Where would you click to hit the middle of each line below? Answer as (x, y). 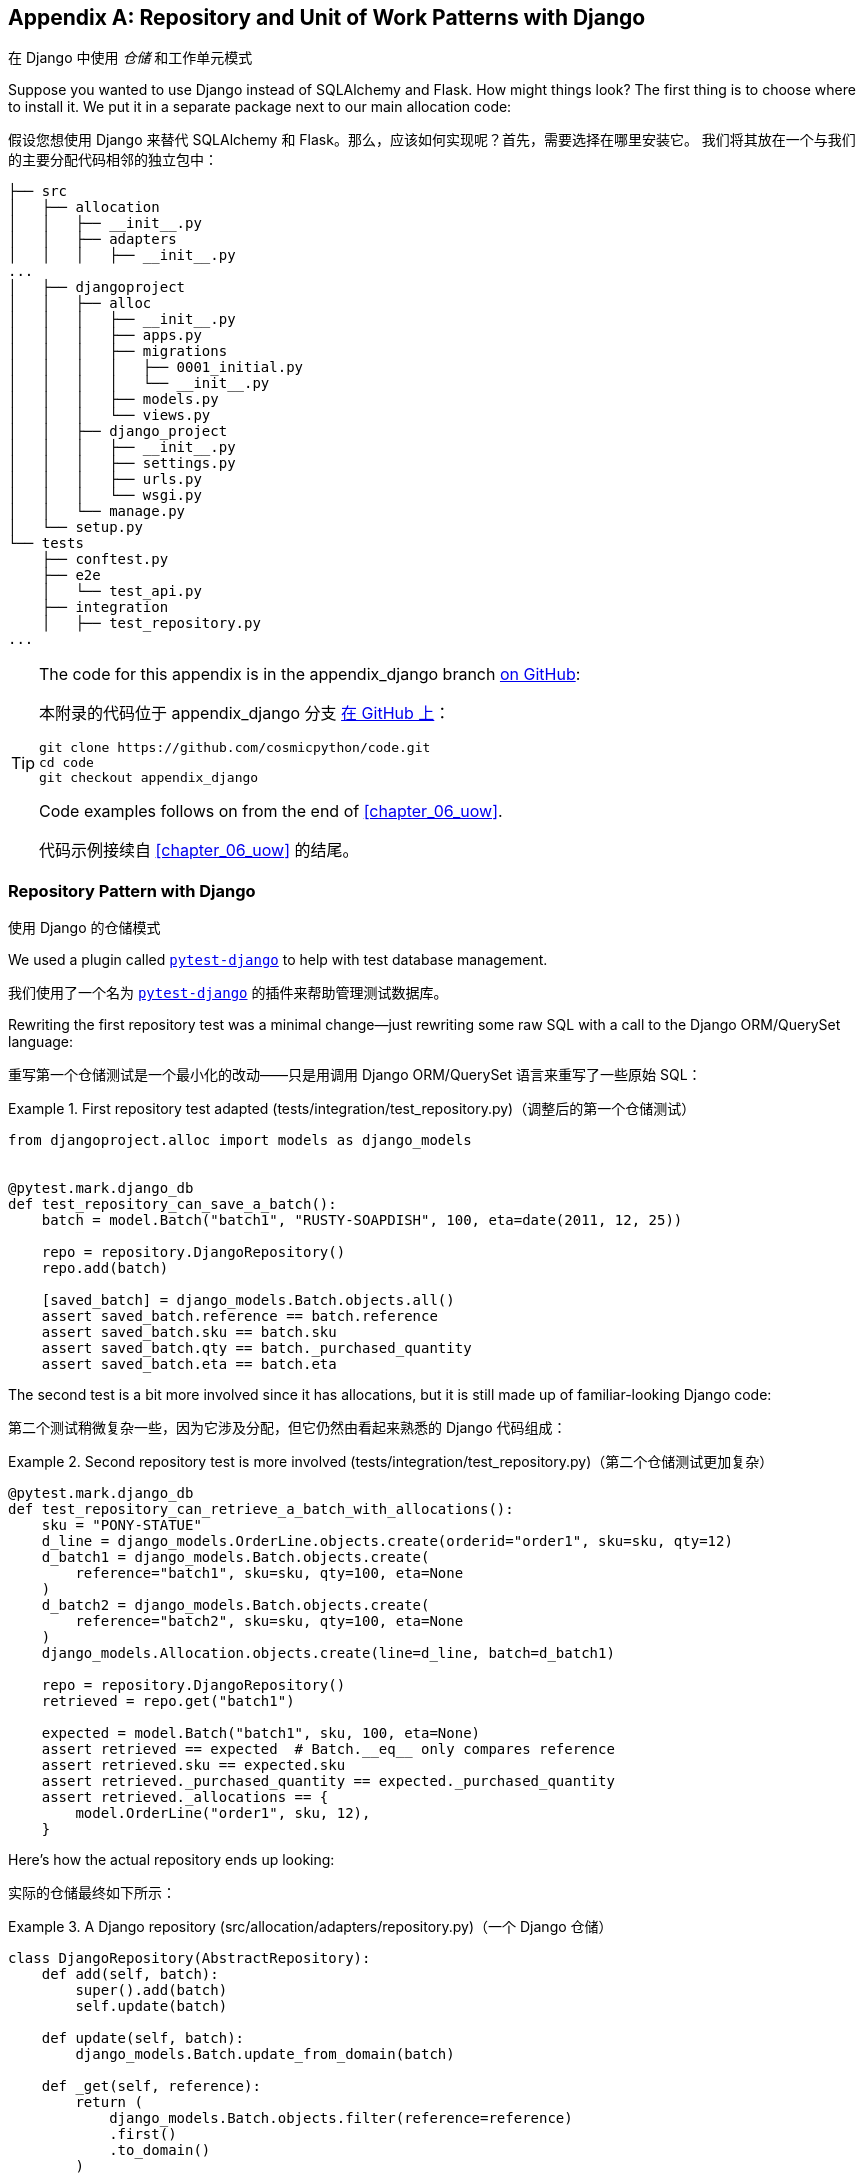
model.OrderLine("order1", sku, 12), (223, 1813)
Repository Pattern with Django (132, 890)
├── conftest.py (105, 559)
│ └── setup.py (75, 527)
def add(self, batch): (130, 1974)
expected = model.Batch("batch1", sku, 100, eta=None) (261, 1733)
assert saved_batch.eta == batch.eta (189, 1364)
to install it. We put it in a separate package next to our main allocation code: (260, 107)
